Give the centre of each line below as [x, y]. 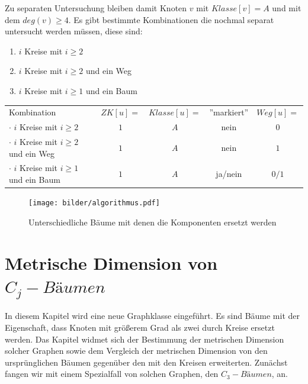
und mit [287, 8]
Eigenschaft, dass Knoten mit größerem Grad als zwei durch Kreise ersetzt [140, 327]
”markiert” [229, 112]
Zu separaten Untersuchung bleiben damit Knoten [96, 8]
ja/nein [229, 174]
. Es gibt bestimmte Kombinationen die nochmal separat [171, 19]
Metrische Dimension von [111, 262]
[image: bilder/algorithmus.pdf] [94, 203]
